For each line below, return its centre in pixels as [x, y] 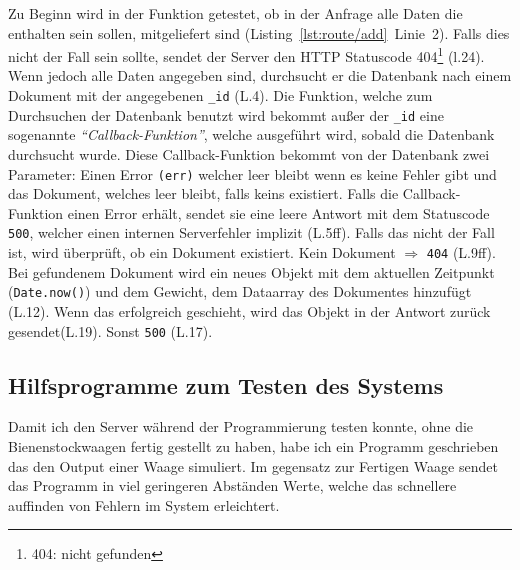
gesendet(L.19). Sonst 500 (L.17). [110, 330]
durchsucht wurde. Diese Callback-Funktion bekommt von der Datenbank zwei [249, 153]
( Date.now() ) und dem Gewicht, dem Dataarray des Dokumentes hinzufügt [240, 291]
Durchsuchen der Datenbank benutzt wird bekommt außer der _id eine [226, 114]
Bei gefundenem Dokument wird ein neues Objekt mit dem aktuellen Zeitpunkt [251, 271]
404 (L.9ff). [461, 252]
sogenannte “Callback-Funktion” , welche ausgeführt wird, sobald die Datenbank [251, 134]
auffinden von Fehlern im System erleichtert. [144, 504]
